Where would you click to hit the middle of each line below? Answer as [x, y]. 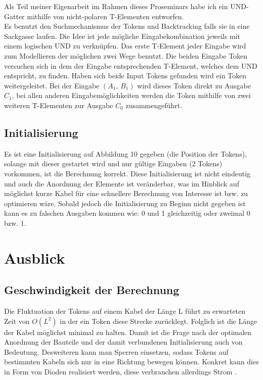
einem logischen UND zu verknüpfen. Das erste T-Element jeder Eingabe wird [125, 46]
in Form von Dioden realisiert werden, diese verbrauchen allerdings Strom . [120, 372]
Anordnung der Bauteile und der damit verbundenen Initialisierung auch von [123, 342]
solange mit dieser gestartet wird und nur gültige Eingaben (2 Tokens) [113, 163]
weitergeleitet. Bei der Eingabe [52, 85]
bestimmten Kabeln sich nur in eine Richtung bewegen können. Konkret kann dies [131, 362]
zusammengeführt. [154, 105]
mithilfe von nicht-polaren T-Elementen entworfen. [105, 16]
